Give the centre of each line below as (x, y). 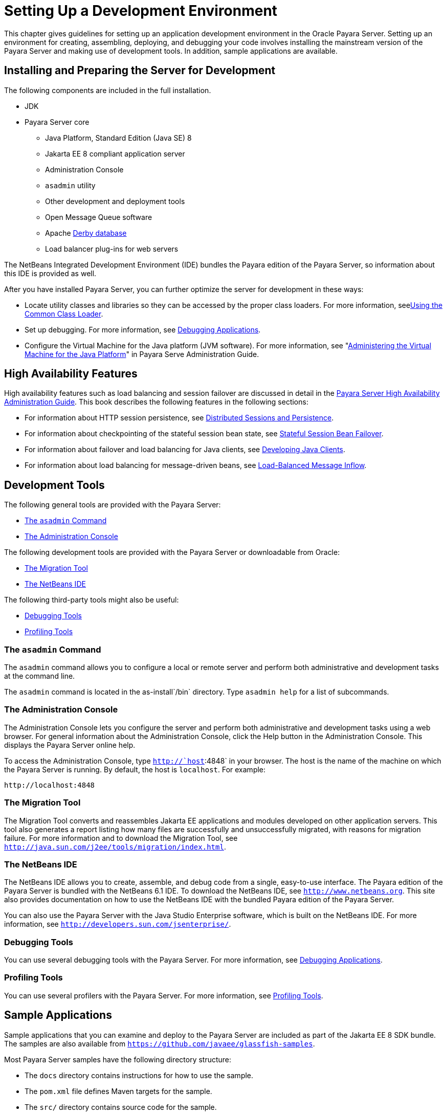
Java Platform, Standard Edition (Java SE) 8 (118, 138)
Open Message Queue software (99, 217)
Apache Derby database (86, 233)
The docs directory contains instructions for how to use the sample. (139, 1075)
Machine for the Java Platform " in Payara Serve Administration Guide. (142, 354)
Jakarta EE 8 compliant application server (115, 153)
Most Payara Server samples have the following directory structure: (118, 1059)
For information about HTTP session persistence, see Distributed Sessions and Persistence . (179, 418)
